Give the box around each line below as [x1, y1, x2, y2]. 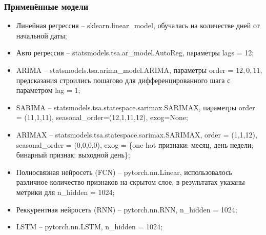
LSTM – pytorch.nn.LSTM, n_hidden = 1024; [16, 221, 162, 232]
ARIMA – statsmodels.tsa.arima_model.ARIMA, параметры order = [16, 65, 234, 75]
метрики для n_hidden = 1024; [16, 186, 115, 197]
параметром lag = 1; [16, 85, 80, 95]
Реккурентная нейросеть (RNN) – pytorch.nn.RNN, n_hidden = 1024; [16, 204, 237, 214]
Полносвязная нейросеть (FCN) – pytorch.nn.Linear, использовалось [16, 166, 232, 177]
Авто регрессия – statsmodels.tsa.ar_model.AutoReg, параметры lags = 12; [16, 47, 254, 58]
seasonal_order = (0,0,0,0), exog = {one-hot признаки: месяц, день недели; [16, 139, 254, 150]
